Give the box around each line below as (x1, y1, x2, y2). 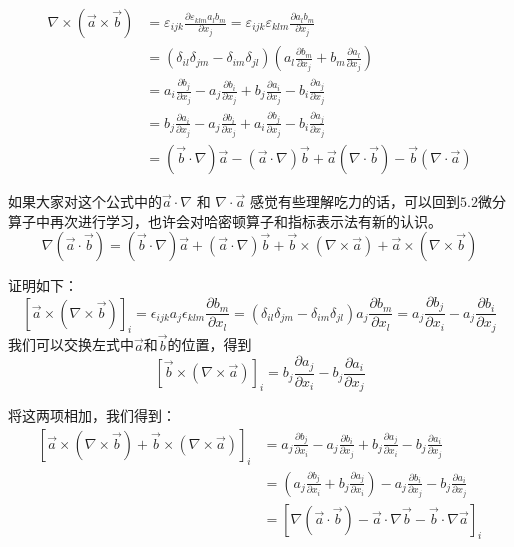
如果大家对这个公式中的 (8, 190, 162, 211)
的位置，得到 (167, 334, 252, 355)
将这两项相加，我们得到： (8, 405, 176, 426)
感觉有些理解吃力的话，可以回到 (250, 190, 461, 211)
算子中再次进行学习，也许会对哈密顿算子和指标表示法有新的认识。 (8, 210, 442, 231)
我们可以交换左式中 (8, 334, 134, 355)
